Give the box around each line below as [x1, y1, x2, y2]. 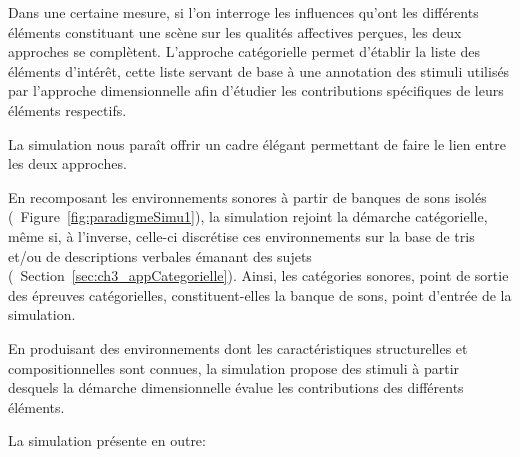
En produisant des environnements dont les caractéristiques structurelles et [8, 337, 468, 358]
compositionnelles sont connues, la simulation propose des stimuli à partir [8, 357, 460, 378]
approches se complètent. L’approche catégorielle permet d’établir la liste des [8, 41, 480, 62]
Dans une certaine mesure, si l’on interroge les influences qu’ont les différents [8, 2, 479, 22]
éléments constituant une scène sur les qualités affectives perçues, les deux [8, 21, 462, 42]
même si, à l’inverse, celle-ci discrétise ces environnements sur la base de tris [8, 225, 475, 246]
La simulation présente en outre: [8, 430, 206, 451]
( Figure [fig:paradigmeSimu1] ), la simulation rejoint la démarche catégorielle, [8, 206, 488, 227]
